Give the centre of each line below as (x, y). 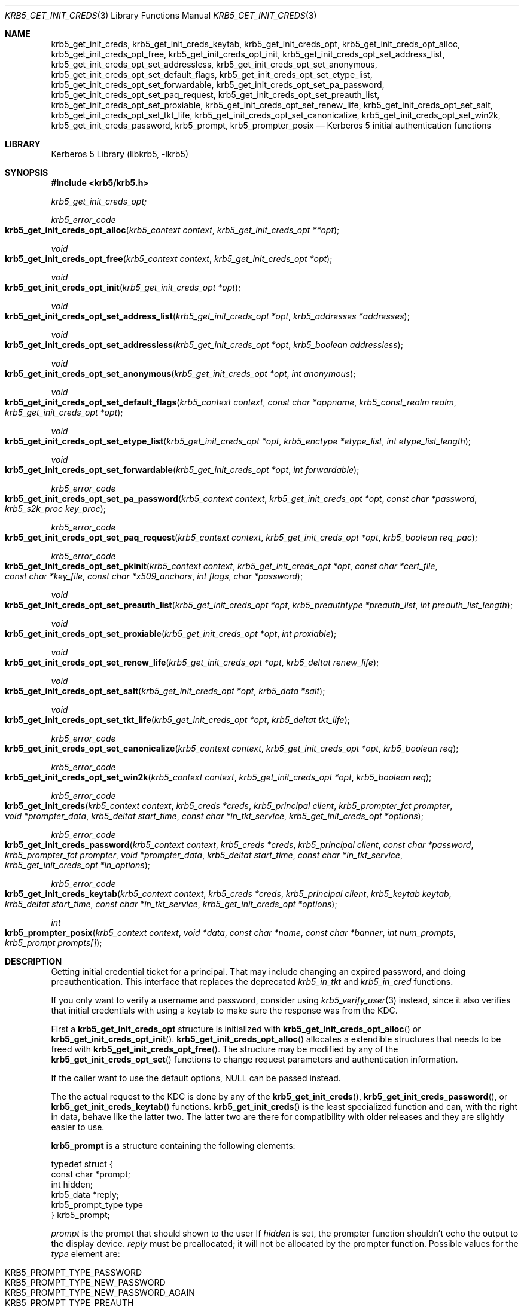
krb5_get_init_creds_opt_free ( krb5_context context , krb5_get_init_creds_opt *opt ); (169, 259)
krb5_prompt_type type (97, 1205)
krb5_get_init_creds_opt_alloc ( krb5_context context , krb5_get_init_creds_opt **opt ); (172, 230)
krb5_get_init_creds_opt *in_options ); (78, 865)
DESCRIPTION (33, 961)
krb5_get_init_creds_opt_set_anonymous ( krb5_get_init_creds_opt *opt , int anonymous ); (180, 373)
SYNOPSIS (27, 173)
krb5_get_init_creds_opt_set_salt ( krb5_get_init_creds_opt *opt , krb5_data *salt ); (165, 691)
